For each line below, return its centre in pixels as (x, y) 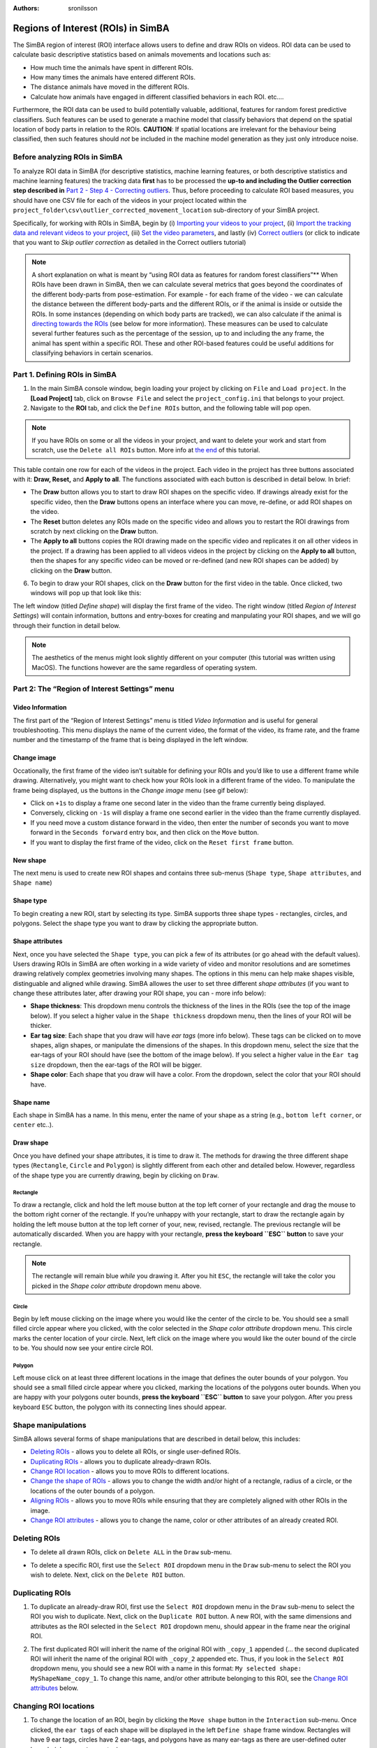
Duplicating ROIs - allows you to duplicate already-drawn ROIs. (121, 1461)
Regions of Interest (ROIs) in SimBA (91, 28)
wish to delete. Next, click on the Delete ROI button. (108, 1575)
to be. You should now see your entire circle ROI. (83, 1348)
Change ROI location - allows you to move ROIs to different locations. (130, 1471)
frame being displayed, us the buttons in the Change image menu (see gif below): (131, 790)
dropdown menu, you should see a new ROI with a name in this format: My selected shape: (166, 1668)
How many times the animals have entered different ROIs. (113, 78)
